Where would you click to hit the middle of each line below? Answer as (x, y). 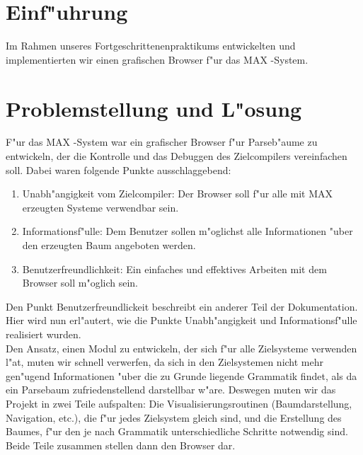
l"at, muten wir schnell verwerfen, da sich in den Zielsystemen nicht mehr (165, 362)
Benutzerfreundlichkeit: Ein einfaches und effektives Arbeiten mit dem (174, 269)
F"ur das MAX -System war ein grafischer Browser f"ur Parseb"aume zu (162, 142)
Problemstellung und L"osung (154, 108)
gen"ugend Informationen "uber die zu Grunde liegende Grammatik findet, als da (181, 375)
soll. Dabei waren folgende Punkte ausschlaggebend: (119, 169)
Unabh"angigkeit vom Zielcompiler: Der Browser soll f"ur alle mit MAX (178, 194)
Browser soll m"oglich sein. (80, 283)
